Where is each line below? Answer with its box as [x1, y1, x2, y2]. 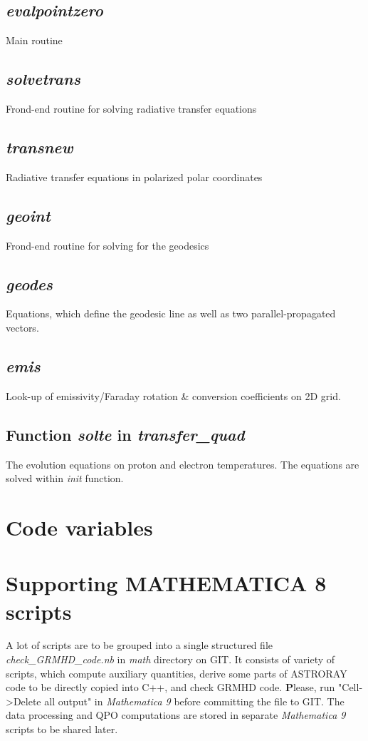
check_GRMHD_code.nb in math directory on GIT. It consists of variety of [6, 652, 335, 667]
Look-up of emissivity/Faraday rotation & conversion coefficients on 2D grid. [6, 388, 341, 403]
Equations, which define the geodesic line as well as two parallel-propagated [6, 306, 336, 321]
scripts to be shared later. [6, 722, 118, 737]
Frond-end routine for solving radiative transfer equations [6, 101, 257, 116]
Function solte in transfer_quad [6, 423, 245, 445]
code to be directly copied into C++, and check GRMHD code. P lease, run [6, 680, 335, 695]
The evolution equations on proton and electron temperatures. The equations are [6, 456, 359, 471]
